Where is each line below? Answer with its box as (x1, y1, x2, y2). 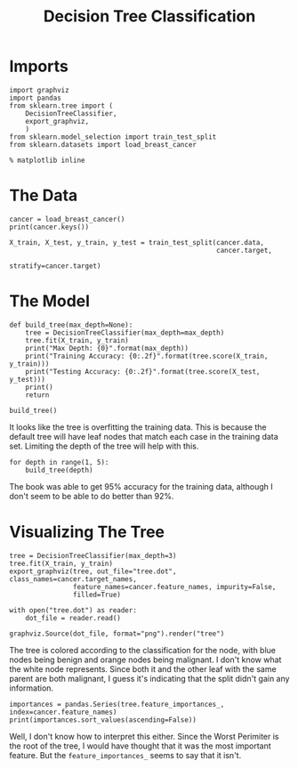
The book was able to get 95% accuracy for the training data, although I (9, 481, 273, 491)
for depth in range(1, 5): (9, 457, 109, 466)
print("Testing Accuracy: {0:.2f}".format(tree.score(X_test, (25, 367, 261, 376)
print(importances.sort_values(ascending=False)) (9, 715, 197, 724)
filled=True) (72, 590, 122, 599)
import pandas (9, 93, 62, 102)
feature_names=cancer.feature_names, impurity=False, (72, 582, 277, 591)
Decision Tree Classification (43, 6, 256, 27)
